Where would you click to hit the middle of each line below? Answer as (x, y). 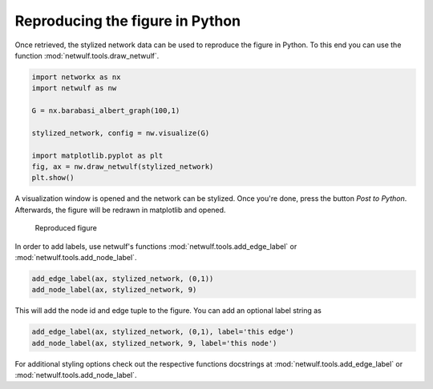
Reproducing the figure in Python (127, 21)
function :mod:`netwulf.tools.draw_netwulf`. (87, 55)
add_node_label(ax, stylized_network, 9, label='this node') (154, 343)
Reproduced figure (66, 228)
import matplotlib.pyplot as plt (97, 155)
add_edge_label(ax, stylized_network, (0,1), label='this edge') (163, 332)
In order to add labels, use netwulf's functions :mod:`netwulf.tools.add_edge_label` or (156, 246)
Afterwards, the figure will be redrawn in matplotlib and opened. (120, 210)
